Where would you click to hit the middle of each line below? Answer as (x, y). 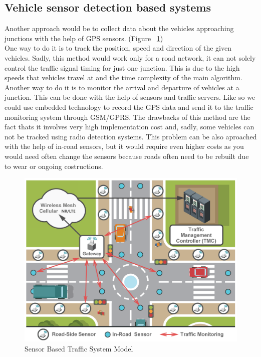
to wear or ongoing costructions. (54, 166)
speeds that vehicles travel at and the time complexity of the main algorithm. (123, 77)
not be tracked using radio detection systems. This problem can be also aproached (131, 136)
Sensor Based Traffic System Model (79, 348)
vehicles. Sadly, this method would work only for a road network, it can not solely (130, 57)
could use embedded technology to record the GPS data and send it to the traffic (129, 107)
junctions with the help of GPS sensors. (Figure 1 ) (84, 38)
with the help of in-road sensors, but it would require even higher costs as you (124, 146)
